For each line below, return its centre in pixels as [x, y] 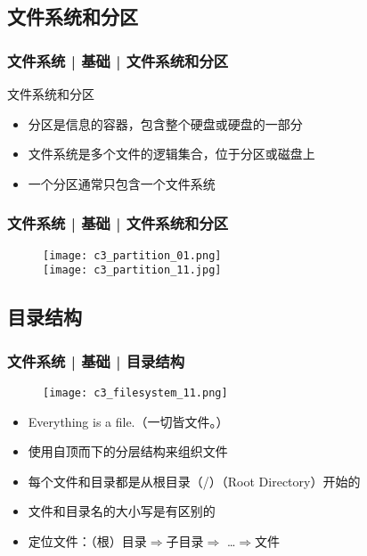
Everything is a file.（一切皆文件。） [128, 421]
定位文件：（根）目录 [87, 540]
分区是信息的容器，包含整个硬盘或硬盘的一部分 [165, 123]
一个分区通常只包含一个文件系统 [122, 183]
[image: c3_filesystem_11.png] [135, 392]
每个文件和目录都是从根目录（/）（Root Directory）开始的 [194, 481]
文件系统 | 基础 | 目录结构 [96, 360]
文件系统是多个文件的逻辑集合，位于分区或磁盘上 [171, 154]
